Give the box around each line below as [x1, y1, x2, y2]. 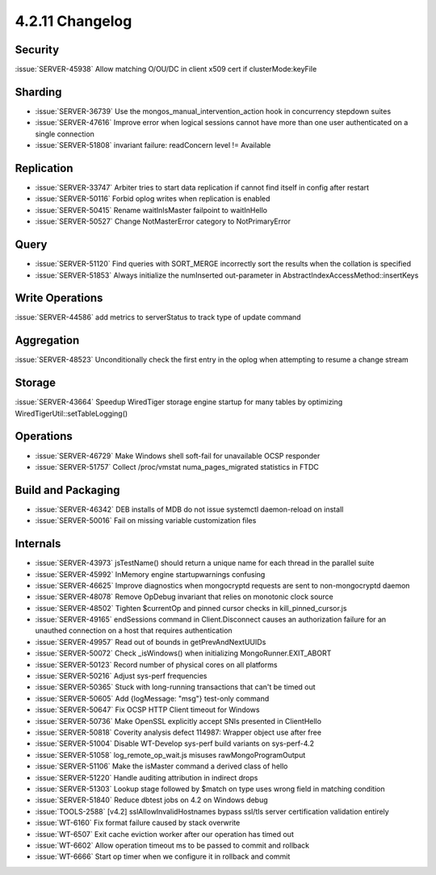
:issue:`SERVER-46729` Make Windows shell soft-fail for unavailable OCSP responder [35, 450, 321, 460]
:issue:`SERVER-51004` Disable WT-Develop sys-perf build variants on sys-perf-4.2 [35, 739, 315, 748]
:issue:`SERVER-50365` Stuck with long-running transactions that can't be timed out [35, 682, 316, 692]
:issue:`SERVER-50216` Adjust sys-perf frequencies [35, 671, 208, 681]
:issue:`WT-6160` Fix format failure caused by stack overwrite [35, 818, 241, 827]
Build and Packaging [15, 483, 120, 496]
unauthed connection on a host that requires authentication [35, 626, 233, 635]
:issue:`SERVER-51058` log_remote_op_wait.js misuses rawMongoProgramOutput [35, 750, 306, 760]
